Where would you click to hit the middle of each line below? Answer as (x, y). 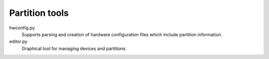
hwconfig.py (22, 28)
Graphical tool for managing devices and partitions (74, 48)
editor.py (18, 42)
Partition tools (39, 13)
